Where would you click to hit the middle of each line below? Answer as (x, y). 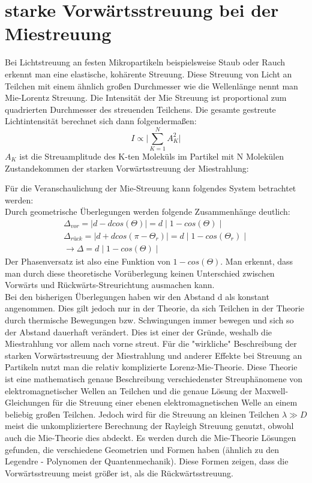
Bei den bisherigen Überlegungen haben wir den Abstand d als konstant (137, 296)
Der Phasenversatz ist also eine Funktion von (88, 261)
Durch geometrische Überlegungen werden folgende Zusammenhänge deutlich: (148, 211)
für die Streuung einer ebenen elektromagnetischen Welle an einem (175, 402)
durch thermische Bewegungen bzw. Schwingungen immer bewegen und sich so (149, 320)
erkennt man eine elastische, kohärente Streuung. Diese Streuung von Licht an (148, 73)
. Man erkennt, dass (257, 261)
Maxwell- (271, 390)
